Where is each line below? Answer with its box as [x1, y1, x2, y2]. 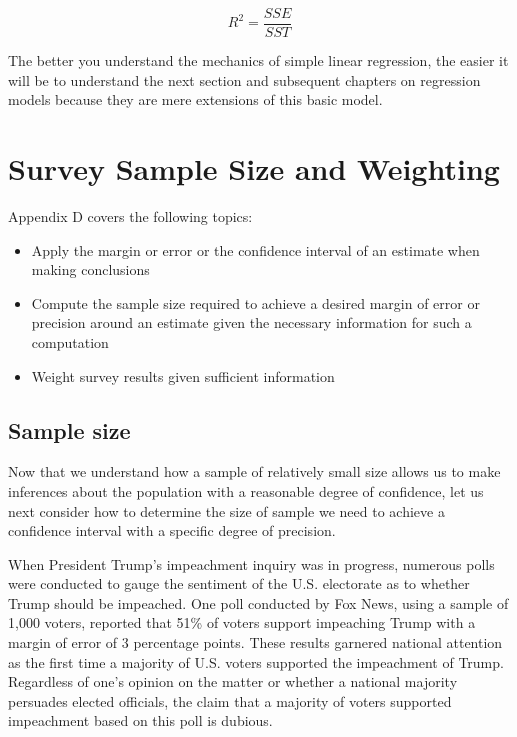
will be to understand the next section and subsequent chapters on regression [8, 69, 481, 90]
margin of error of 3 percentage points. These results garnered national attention [8, 632, 503, 653]
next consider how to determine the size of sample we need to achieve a [8, 500, 445, 521]
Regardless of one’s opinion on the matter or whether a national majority [8, 671, 458, 692]
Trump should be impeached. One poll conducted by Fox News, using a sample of [8, 592, 509, 613]
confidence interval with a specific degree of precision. [8, 520, 336, 541]
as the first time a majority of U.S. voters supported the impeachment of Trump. [8, 651, 504, 672]
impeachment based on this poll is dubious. [8, 710, 273, 731]
